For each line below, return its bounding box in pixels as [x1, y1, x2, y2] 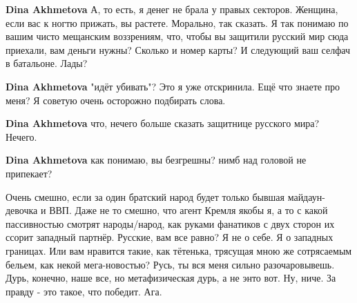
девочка [6, 203, 38, 217]
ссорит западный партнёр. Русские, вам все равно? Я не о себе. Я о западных [6, 230, 334, 244]
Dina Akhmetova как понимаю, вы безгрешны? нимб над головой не [6, 153, 307, 167]
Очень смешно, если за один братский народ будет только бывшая [6, 189, 284, 204]
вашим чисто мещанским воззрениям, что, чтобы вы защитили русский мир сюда [6, 29, 349, 43]
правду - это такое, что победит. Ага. [6, 284, 162, 298]
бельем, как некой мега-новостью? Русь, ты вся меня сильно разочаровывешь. [6, 257, 335, 271]
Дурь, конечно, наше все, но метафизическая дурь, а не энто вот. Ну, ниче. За [6, 271, 336, 285]
